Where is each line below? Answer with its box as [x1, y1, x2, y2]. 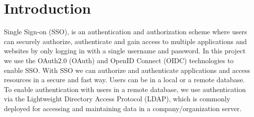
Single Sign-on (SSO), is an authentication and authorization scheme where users [4, 26, 247, 37]
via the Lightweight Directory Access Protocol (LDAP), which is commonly [4, 94, 231, 104]
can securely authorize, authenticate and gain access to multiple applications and [4, 36, 247, 46]
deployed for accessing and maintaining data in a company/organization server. [4, 103, 242, 113]
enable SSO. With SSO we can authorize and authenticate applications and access [4, 65, 251, 75]
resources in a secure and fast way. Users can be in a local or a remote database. [4, 74, 245, 85]
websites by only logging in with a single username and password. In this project [4, 46, 246, 56]
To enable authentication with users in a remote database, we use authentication [4, 84, 246, 94]
